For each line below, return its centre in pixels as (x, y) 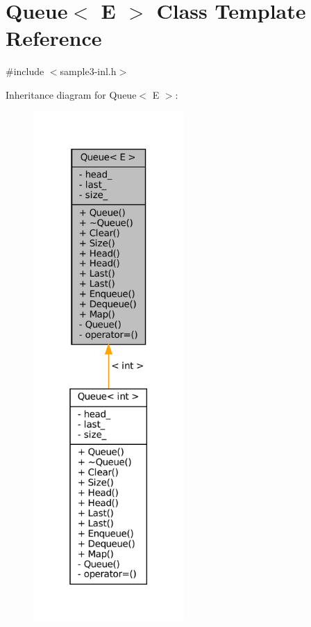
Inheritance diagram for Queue (71, 94)
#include (25, 71)
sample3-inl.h (88, 71)
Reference (54, 38)
